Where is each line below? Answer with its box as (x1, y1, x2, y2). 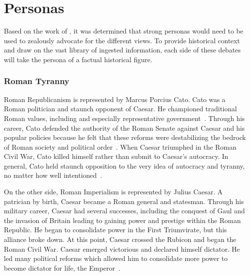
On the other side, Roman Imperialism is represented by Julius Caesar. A (4, 187, 223, 197)
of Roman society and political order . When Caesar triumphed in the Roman (4, 141, 237, 152)
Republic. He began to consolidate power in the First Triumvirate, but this (4, 224, 227, 235)
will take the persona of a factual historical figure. (4, 54, 152, 64)
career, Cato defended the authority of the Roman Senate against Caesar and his (4, 122, 245, 133)
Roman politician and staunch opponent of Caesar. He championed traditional (4, 103, 237, 114)
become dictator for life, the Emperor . (4, 262, 120, 273)
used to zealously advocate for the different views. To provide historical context (4, 35, 240, 45)
